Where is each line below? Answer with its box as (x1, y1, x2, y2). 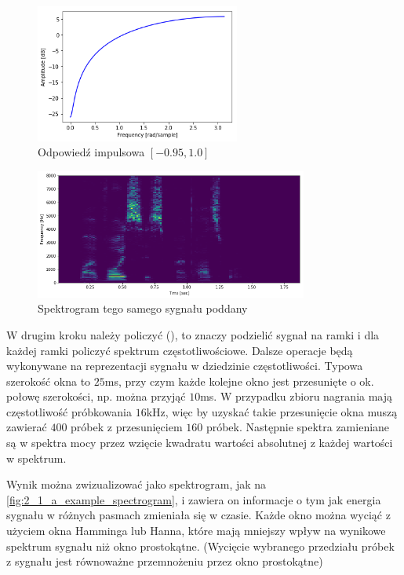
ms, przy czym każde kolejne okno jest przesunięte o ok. (104, 372, 374, 389)
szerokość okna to (6, 372, 91, 389)
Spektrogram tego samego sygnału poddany (38, 300, 248, 317)
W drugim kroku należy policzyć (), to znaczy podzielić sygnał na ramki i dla (6, 326, 380, 342)
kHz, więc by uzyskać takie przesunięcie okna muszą (146, 403, 398, 419)
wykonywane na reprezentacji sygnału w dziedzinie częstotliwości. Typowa (6, 357, 363, 374)
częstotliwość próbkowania (6, 403, 133, 419)
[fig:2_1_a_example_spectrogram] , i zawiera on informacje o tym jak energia (6, 491, 381, 507)
